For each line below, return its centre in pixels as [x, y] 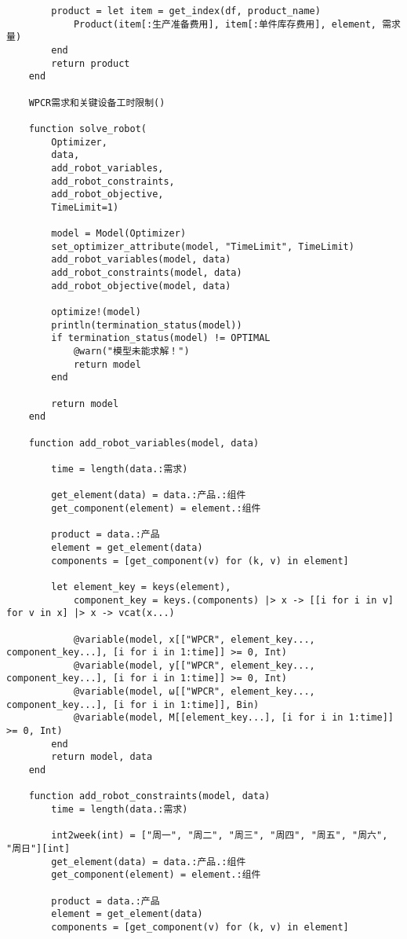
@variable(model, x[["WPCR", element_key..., [194, 639]
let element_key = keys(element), [141, 587]
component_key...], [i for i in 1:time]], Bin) [133, 704]
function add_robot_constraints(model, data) [149, 796]
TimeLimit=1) [85, 207]
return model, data [102, 757]
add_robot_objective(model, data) [141, 286]
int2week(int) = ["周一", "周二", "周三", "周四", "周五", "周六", [220, 836]
